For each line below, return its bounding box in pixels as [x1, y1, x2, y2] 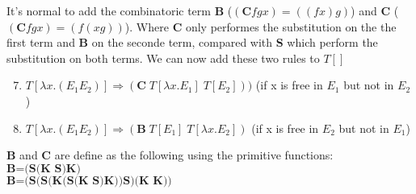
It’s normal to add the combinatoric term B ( [6, 2, 233, 19]
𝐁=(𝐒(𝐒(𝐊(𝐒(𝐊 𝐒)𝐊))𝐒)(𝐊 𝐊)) [6, 175, 172, 187]
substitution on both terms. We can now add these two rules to [6, 49, 320, 66]
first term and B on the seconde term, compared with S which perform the [6, 34, 378, 51]
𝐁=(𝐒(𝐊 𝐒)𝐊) [6, 163, 81, 175]
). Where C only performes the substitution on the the [124, 18, 397, 35]
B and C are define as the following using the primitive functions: [6, 147, 334, 163]
